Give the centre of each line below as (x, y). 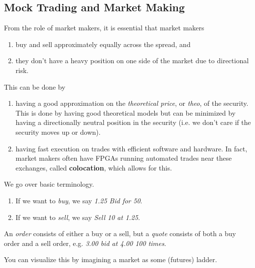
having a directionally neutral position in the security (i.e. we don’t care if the (133, 122)
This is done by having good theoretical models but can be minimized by (126, 112)
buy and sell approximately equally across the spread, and (103, 44)
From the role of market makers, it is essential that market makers (104, 28)
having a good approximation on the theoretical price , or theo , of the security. (132, 103)
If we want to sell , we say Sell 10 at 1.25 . (78, 217)
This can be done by (35, 86)
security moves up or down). (58, 132)
